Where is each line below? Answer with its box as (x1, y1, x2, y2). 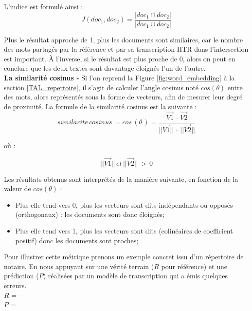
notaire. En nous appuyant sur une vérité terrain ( (4, 261, 154, 271)
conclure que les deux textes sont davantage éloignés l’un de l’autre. (4, 63, 206, 73)
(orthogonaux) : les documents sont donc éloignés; (15, 209, 164, 219)
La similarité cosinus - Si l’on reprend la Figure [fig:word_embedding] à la (4, 73, 235, 83)
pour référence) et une (161, 261, 227, 271)
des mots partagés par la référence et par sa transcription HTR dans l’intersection (4, 44, 249, 54)
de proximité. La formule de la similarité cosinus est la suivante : (4, 101, 197, 111)
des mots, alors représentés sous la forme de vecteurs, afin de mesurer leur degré (4, 92, 243, 102)
